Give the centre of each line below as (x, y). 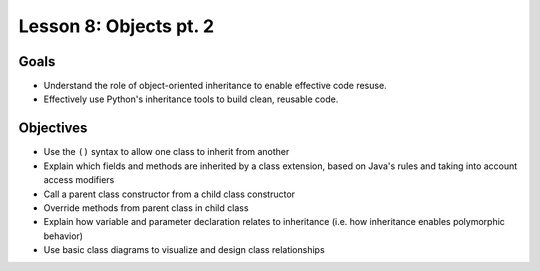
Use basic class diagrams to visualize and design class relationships (184, 250)
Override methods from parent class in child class (146, 207)
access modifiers (79, 180)
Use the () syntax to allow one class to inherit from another (166, 152)
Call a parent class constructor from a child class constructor (169, 194)
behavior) (63, 236)
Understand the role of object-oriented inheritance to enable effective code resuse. (215, 86)
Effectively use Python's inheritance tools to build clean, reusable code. (191, 99)
